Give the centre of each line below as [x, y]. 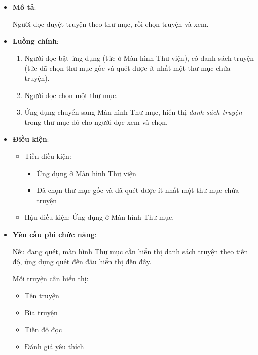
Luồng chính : [35, 41]
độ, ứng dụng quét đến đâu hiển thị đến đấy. [82, 261]
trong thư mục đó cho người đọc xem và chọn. [96, 122]
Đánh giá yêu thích [54, 347]
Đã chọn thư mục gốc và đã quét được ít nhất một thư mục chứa [138, 190]
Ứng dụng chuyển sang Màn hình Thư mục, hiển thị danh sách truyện [133, 112]
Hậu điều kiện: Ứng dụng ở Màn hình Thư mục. [99, 217]
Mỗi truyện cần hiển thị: [50, 278]
